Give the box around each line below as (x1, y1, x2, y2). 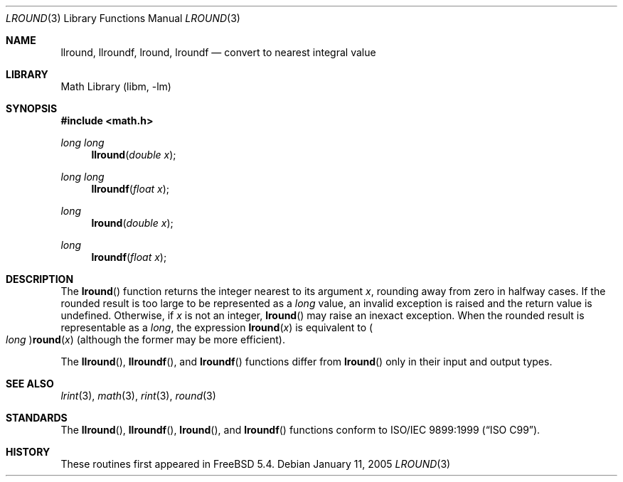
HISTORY (6, 446, 50, 458)
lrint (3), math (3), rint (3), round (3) (60, 390, 216, 402)
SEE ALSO (6, 377, 54, 390)
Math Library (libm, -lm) (60, 80, 171, 92)
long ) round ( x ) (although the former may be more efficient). (6, 333, 285, 346)
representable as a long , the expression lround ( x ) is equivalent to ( (60, 321, 373, 333)
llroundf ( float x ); (91, 183, 169, 195)
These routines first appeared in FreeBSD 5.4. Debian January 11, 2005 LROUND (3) (60, 458, 451, 470)
